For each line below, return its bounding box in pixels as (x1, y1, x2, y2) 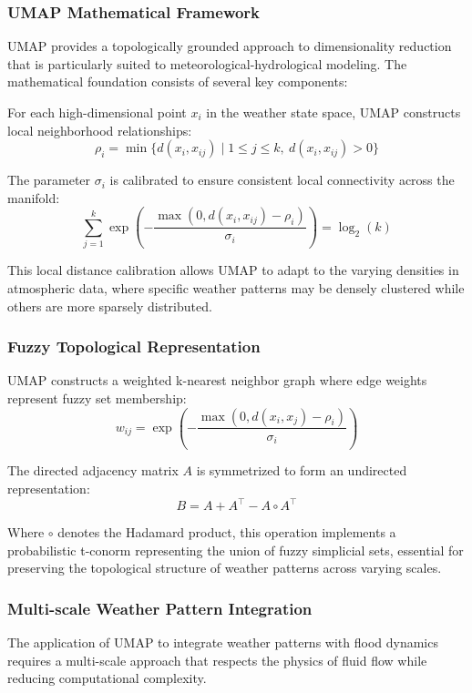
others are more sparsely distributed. (7, 296, 212, 315)
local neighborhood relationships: (7, 120, 192, 139)
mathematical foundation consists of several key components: (7, 72, 348, 91)
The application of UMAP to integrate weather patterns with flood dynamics (7, 633, 438, 652)
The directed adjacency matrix (7, 461, 179, 480)
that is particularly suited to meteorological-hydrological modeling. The (7, 54, 407, 73)
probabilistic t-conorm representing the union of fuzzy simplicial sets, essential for (7, 540, 464, 559)
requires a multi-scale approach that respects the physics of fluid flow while (7, 650, 427, 669)
